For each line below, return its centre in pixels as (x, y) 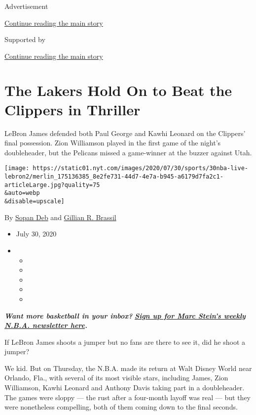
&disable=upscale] (35, 202)
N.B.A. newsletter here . (46, 325)
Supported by (25, 39)
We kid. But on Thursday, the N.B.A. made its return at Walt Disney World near (128, 368)
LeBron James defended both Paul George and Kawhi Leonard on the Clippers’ (125, 133)
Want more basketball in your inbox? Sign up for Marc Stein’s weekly (125, 315)
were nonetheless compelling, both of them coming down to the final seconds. (121, 407)
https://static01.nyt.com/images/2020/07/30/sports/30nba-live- (140, 168)
